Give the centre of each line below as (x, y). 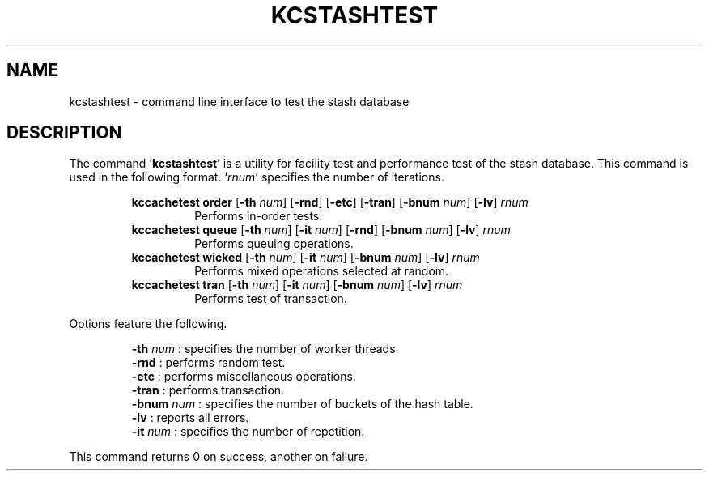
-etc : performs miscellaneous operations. (244, 377)
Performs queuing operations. (274, 244)
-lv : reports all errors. (190, 418)
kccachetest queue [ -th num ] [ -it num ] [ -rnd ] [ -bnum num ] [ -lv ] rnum (321, 230)
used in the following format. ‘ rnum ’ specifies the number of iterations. (257, 177)
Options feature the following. (148, 324)
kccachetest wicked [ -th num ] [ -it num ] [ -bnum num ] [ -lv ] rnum (306, 258)
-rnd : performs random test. (208, 363)
